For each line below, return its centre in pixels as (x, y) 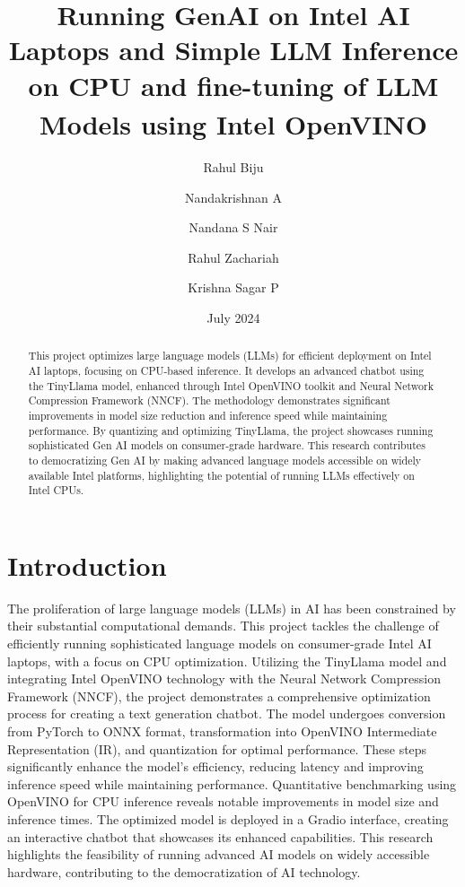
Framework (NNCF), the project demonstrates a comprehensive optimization (219, 696)
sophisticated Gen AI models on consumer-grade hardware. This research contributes (227, 445)
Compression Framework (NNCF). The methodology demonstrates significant (209, 400)
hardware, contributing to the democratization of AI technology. (184, 871)
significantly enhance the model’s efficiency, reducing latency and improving (215, 766)
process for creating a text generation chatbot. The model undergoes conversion (227, 713)
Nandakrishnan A (233, 197)
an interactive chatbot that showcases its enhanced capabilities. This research (220, 836)
